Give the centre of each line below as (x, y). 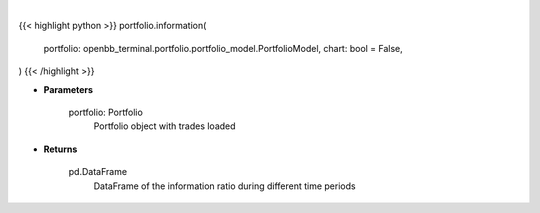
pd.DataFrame (98, 172)
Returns (60, 149)
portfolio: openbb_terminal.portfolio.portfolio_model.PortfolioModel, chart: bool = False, (223, 48)
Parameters (68, 89)
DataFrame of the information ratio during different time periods (224, 186)
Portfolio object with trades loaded (164, 126)
